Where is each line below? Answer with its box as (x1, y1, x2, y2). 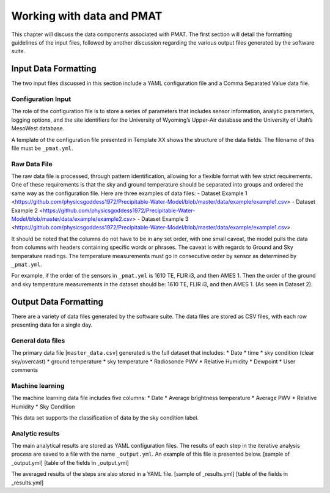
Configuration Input (11, 95, 71, 103)
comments (11, 366, 38, 373)
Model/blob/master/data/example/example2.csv (11, 215, 133, 223)
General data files (11, 336, 65, 345)
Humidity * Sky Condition (11, 402, 75, 410)
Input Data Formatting (11, 64, 97, 74)
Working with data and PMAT (11, 9, 163, 23)
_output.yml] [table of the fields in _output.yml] (11, 459, 130, 466)
